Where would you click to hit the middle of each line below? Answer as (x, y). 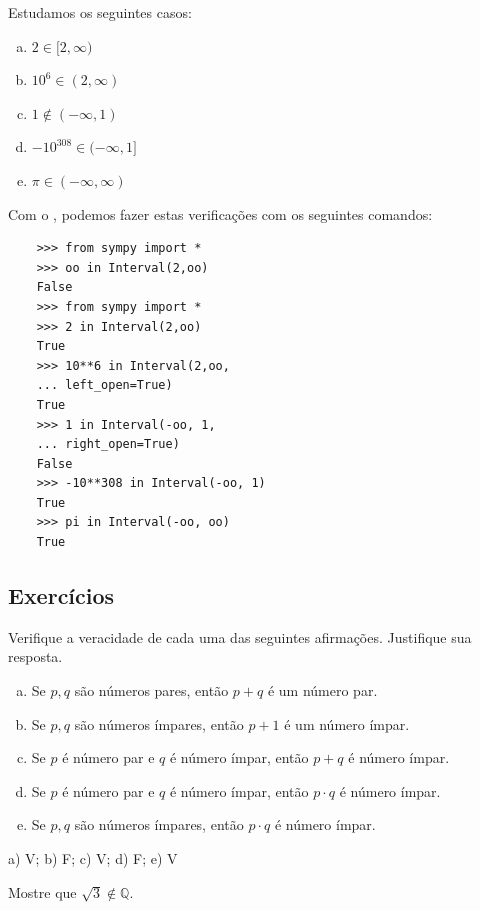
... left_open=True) (104, 385)
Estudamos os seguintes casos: (100, 12)
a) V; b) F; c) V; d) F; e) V (93, 858)
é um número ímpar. (347, 723)
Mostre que (42, 891)
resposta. (35, 656)
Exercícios (61, 595)
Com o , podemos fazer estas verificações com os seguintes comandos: (220, 213)
